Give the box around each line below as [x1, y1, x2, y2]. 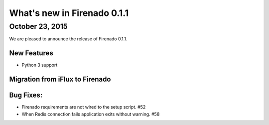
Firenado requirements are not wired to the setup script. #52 [21, 104, 146, 110]
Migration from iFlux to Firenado [9, 75, 111, 84]
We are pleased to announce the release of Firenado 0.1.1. [9, 36, 128, 42]
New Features [9, 49, 53, 57]
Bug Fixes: [9, 91, 43, 100]
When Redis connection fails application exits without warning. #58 [21, 111, 160, 117]
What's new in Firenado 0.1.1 [9, 7, 129, 18]
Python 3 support [21, 62, 58, 68]
